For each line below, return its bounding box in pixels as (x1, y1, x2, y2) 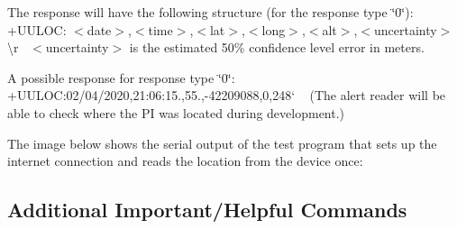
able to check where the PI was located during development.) (7, 103, 345, 122)
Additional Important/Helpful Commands (7, 196, 407, 224)
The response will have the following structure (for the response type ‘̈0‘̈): (7, 3, 414, 21)
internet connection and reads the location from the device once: (7, 151, 363, 170)
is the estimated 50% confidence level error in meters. (129, 38, 425, 57)
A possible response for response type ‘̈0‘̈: (7, 68, 235, 87)
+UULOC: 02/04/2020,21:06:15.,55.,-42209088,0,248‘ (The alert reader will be (7, 86, 446, 105)
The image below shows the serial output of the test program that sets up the (7, 133, 437, 152)
